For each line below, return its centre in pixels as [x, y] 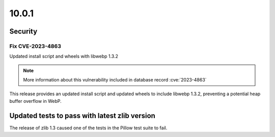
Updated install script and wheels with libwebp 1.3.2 [64, 57]
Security [23, 31]
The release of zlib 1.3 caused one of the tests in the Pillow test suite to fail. [88, 128]
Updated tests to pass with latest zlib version [82, 115]
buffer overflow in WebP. [36, 101]
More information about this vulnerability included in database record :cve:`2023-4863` [115, 80]
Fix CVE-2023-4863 [35, 46]
